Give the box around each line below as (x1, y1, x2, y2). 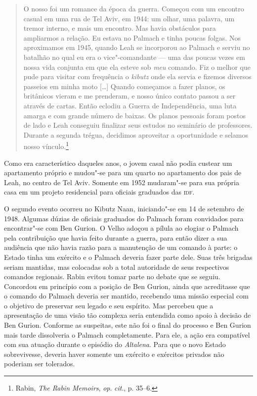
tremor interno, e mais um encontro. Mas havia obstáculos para (23, 23, 216, 33)
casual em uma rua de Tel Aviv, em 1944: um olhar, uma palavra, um (23, 13, 235, 23)
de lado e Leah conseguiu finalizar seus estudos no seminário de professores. (23, 120, 253, 130)
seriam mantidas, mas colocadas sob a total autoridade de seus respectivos (4, 261, 229, 272)
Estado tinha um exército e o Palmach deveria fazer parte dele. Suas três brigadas (4, 251, 253, 262)
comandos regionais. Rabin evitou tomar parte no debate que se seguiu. (4, 271, 220, 282)
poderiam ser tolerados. (4, 358, 75, 369)
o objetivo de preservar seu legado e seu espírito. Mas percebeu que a (4, 300, 214, 310)
